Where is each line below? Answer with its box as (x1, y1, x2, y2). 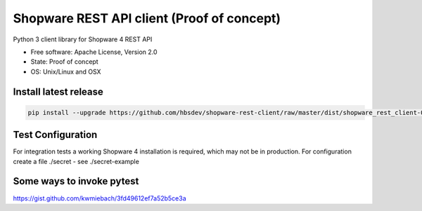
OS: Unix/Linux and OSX (30, 67, 101, 76)
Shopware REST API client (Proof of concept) (13, 11, 281, 26)
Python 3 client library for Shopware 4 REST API (13, 35, 153, 43)
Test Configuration (13, 129, 98, 141)
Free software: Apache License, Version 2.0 (30, 48, 158, 56)
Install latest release (13, 86, 103, 97)
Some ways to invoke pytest (13, 175, 139, 187)
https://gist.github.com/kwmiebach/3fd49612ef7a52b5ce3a (13, 193, 186, 203)
